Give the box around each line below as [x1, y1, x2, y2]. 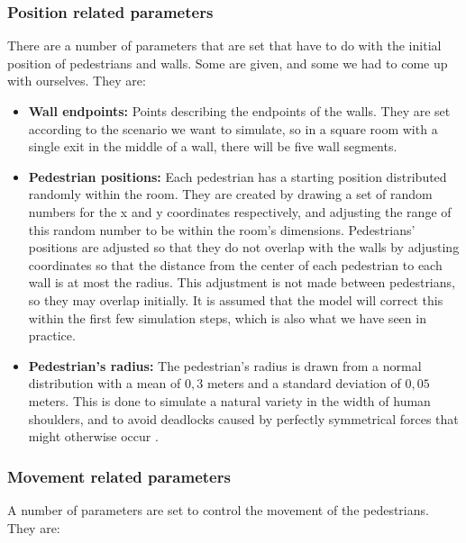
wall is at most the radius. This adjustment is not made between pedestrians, [28, 273, 455, 292]
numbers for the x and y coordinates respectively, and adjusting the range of [28, 202, 452, 221]
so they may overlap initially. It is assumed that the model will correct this [28, 290, 443, 309]
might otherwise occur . [28, 427, 159, 446]
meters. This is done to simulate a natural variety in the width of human [28, 391, 431, 410]
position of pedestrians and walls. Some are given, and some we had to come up [7, 53, 448, 72]
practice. [28, 326, 76, 345]
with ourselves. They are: [7, 71, 146, 90]
